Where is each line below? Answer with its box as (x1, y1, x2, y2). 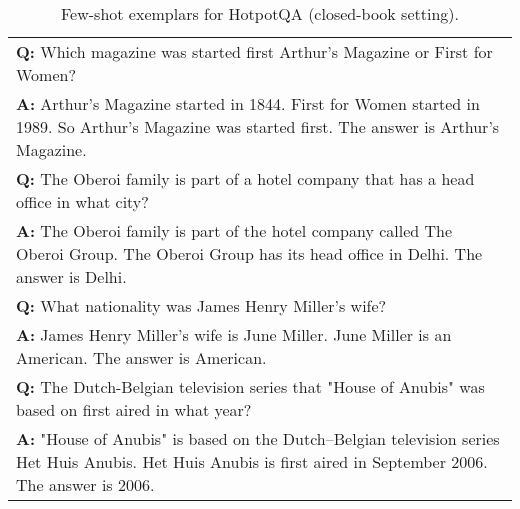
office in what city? (16, 190, 149, 213)
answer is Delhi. (16, 265, 127, 288)
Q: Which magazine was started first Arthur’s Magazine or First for (16, 40, 493, 63)
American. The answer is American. (16, 346, 267, 369)
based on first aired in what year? (16, 398, 252, 421)
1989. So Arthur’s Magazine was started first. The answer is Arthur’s (16, 115, 500, 138)
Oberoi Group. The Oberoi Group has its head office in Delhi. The (16, 242, 483, 265)
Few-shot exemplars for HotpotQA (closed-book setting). (60, 2, 459, 25)
